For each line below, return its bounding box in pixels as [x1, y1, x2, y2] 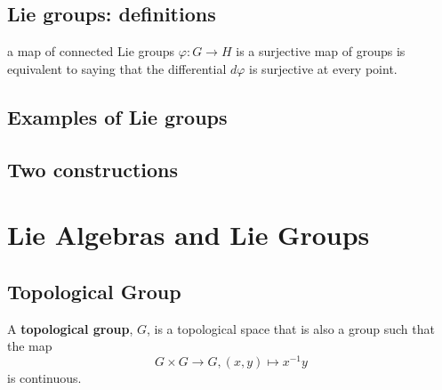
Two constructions [7, 155, 179, 183]
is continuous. [7, 368, 82, 386]
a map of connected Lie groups [7, 42, 175, 61]
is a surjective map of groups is [236, 42, 406, 61]
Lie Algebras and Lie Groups [7, 216, 370, 253]
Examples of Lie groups [7, 102, 228, 130]
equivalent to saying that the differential [7, 59, 227, 77]
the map [7, 337, 52, 355]
